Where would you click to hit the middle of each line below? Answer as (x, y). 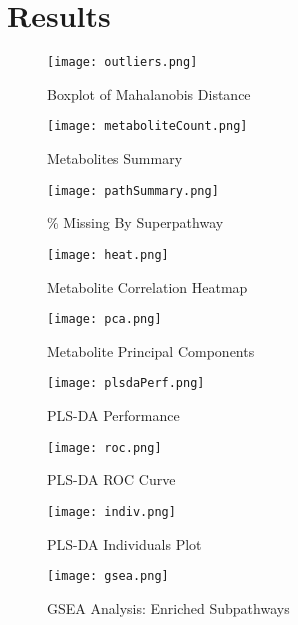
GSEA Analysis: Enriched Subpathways (168, 607)
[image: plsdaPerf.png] (126, 383)
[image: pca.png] (104, 319)
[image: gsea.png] (108, 576)
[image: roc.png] (104, 447)
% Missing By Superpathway (135, 222)
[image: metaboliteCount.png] (147, 126)
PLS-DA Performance (113, 415)
